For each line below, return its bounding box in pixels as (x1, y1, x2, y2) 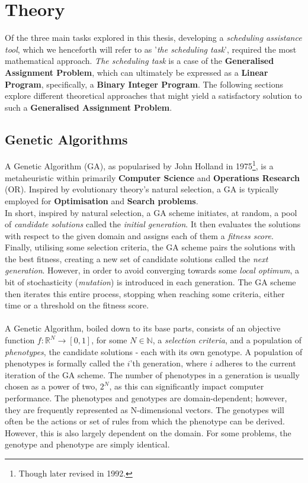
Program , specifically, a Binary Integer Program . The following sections (5, 78, 283, 90)
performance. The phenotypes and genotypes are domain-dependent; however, (5, 392, 287, 404)
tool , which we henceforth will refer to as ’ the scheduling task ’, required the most (5, 43, 297, 55)
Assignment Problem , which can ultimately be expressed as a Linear (5, 66, 268, 78)
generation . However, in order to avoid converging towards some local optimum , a (5, 264, 300, 276)
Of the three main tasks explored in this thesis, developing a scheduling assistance (5, 31, 302, 44)
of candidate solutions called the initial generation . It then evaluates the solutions (5, 218, 301, 230)
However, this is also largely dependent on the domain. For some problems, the (5, 426, 291, 439)
